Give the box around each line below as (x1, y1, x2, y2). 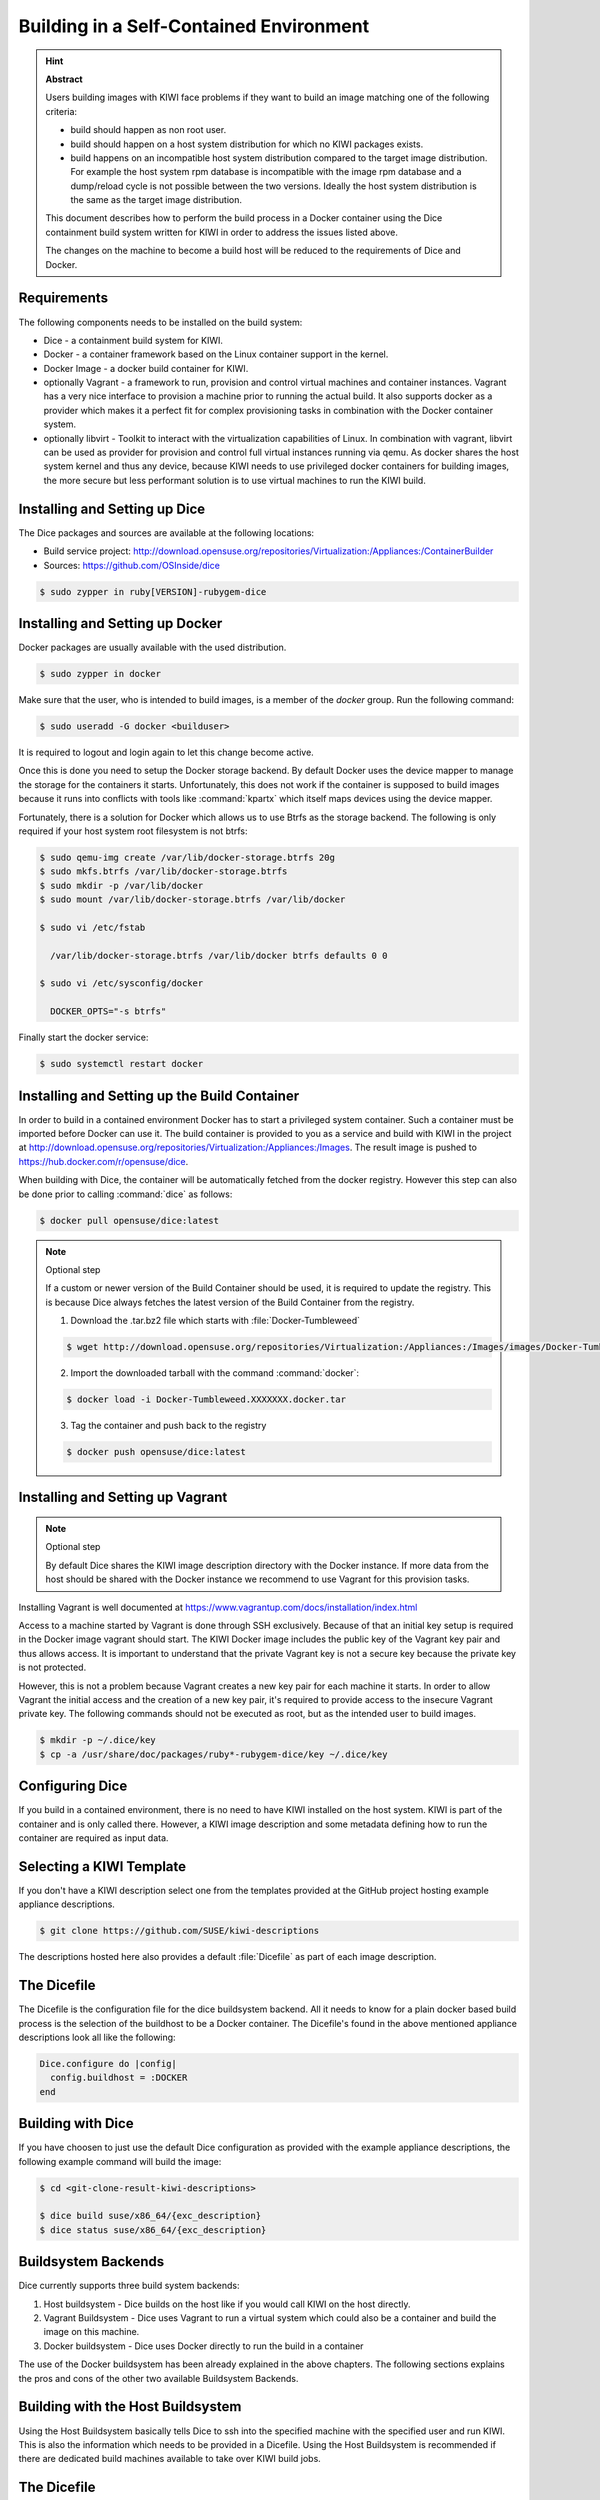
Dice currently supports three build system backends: (18, 2280, 240, 2292)
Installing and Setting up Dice (18, 500, 206, 517)
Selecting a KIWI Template (18, 1858, 187, 1875)
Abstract (45, 73, 84, 85)
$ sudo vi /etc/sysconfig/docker (39, 978, 204, 989)
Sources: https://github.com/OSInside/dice (43, 559, 220, 571)
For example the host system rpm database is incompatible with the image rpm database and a (70, 166, 462, 178)
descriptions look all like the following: (18, 2031, 176, 2043)
